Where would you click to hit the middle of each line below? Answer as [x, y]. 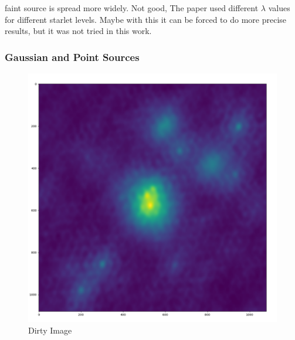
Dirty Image [50, 330]
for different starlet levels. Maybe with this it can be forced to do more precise [146, 19]
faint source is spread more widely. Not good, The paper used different [132, 8]
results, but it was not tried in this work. [78, 31]
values [279, 8]
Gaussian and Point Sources [72, 57]
